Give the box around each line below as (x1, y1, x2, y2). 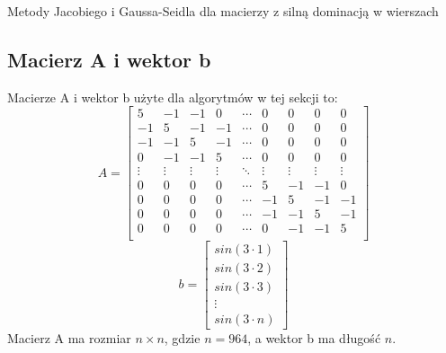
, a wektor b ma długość (247, 328, 381, 347)
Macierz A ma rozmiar (7, 328, 131, 347)
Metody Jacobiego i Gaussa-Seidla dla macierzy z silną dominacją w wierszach (7, 2, 439, 20)
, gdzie (164, 328, 201, 347)
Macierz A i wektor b (7, 45, 211, 73)
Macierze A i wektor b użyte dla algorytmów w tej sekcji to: (7, 87, 338, 106)
